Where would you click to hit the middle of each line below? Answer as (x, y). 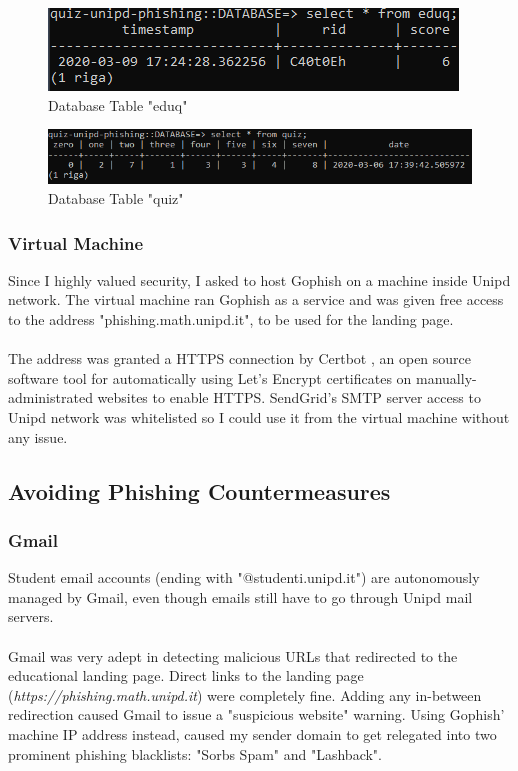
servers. (31, 616)
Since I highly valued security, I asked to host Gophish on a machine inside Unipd (259, 279)
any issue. (38, 436)
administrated (50, 397)
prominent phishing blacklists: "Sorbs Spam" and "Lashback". (195, 753)
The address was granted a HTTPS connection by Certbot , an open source (240, 358)
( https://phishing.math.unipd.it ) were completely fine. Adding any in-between (245, 694)
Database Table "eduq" (118, 104)
